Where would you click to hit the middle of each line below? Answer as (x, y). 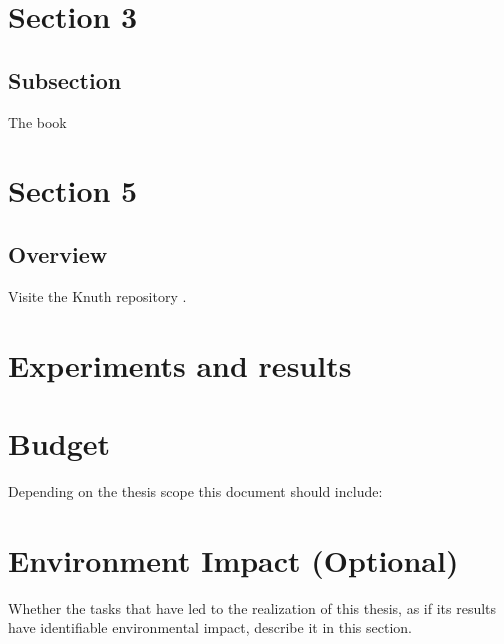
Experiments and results (180, 364)
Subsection (65, 79)
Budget (59, 442)
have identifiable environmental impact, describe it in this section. (210, 627)
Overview (58, 253)
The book (37, 121)
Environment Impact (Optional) (233, 559)
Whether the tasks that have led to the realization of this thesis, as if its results (252, 607)
